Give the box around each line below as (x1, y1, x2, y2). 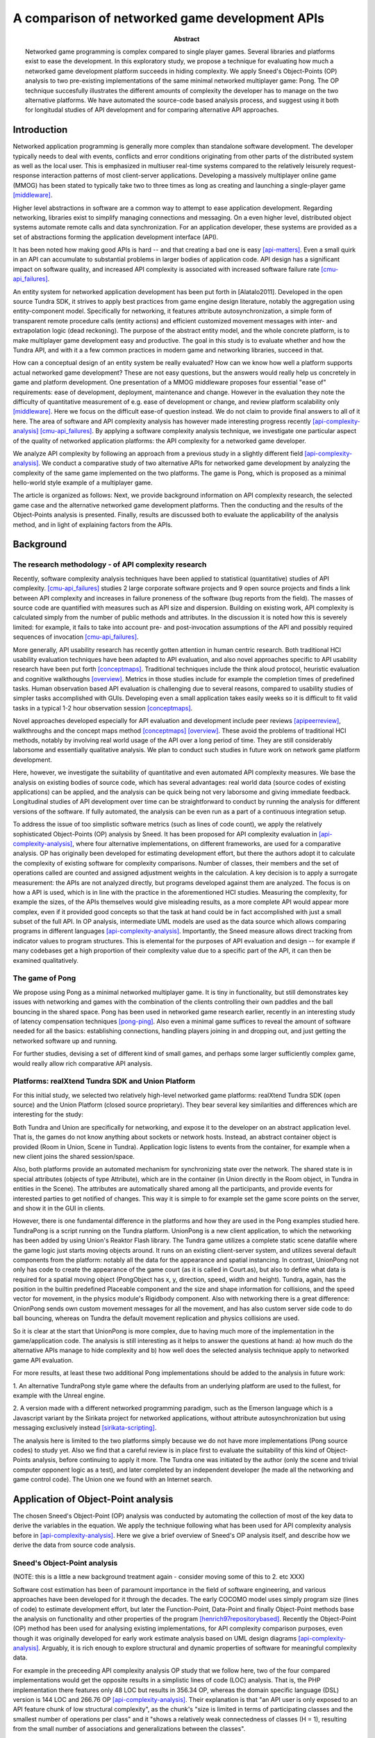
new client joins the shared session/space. (12, 1153, 135, 1160)
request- (331, 161, 357, 170)
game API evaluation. (12, 1356, 74, 1364)
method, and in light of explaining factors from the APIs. (12, 520, 173, 528)
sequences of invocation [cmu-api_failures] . (12, 633, 139, 641)
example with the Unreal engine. (12, 1391, 106, 1399)
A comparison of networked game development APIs (12, 10, 324, 26)
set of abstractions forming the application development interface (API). (12, 233, 219, 241)
